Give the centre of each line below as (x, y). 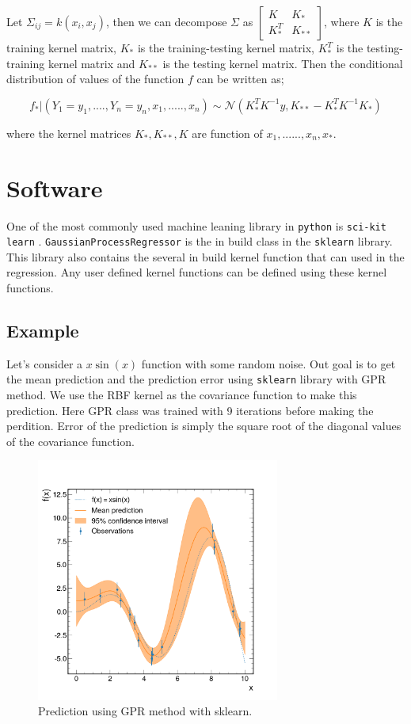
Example (43, 330)
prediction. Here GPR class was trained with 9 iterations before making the (190, 410)
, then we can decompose (166, 21)
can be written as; (240, 79)
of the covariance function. (70, 441)
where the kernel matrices (69, 133)
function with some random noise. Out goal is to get (268, 363)
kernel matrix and (91, 63)
